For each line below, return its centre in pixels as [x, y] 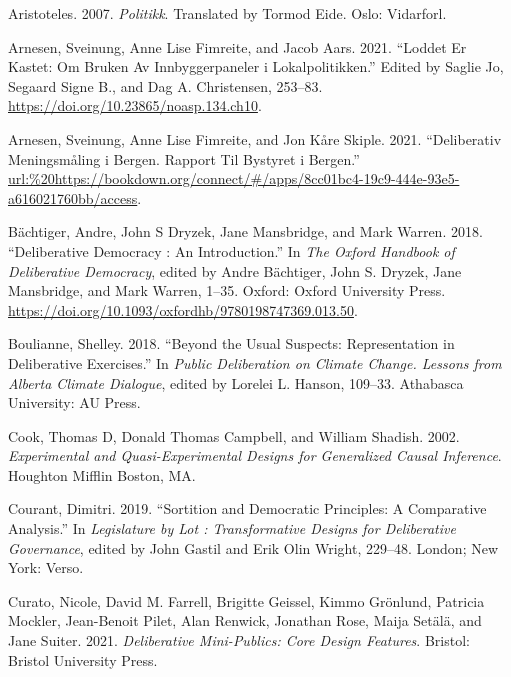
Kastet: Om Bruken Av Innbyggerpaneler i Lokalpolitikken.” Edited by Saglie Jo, [256, 66]
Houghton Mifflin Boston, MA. [102, 474]
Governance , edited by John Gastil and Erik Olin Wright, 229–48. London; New [253, 547]
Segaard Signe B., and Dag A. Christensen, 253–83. [165, 85]
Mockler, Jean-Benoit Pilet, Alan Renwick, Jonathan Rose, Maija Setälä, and [245, 620]
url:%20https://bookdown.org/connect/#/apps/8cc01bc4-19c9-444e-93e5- [234, 178]
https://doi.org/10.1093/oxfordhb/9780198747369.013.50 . [183, 309]
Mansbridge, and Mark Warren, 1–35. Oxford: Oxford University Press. [227, 290]
